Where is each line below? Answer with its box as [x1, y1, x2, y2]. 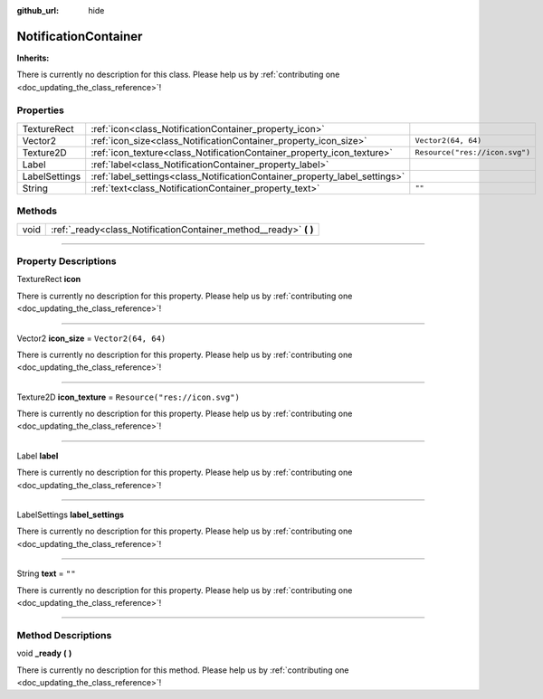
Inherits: [16, 52, 50, 63]
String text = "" [16, 568, 76, 579]
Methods [16, 204, 58, 217]
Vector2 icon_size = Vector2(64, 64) [16, 333, 167, 344]
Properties [16, 104, 65, 117]
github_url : [16, 5, 59, 15]
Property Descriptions [16, 254, 117, 267]
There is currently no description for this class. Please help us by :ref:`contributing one [16, 69, 340, 80]
